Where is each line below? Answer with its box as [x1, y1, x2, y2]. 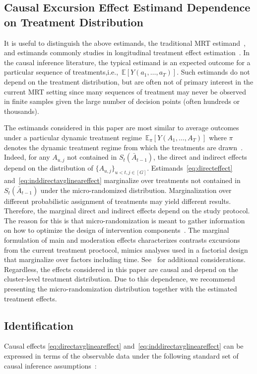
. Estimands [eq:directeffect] [147, 163, 233, 173]
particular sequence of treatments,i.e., [4, 67, 119, 77]
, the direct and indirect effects [153, 152, 247, 162]
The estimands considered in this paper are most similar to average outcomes [4, 122, 239, 133]
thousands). [4, 105, 39, 116]
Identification [4, 317, 73, 333]
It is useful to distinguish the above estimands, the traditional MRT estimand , [4, 37, 246, 48]
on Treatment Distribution [4, 14, 144, 29]
